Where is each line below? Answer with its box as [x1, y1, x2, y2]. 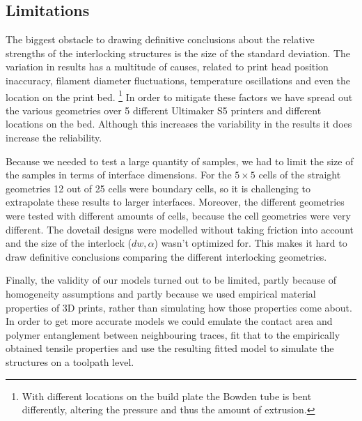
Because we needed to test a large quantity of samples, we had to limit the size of [6, 153, 354, 168]
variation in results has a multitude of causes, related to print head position [6, 59, 329, 74]
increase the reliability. [6, 130, 102, 145]
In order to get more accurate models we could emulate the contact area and [6, 314, 333, 328]
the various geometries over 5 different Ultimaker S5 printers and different [6, 102, 322, 117]
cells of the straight [258, 167, 341, 182]
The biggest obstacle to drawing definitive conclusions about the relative [6, 32, 315, 47]
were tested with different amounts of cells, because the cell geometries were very [6, 208, 351, 222]
